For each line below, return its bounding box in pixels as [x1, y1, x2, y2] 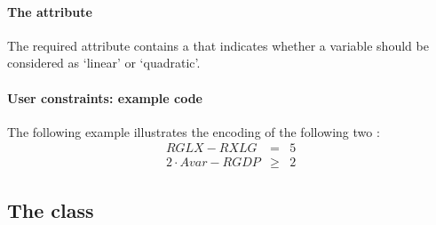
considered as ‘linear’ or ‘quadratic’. [7, 53, 201, 72]
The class [7, 196, 94, 223]
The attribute [7, 2, 92, 20]
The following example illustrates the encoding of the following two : [7, 122, 380, 141]
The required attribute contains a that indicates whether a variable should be [7, 36, 429, 54]
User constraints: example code [7, 88, 202, 107]
